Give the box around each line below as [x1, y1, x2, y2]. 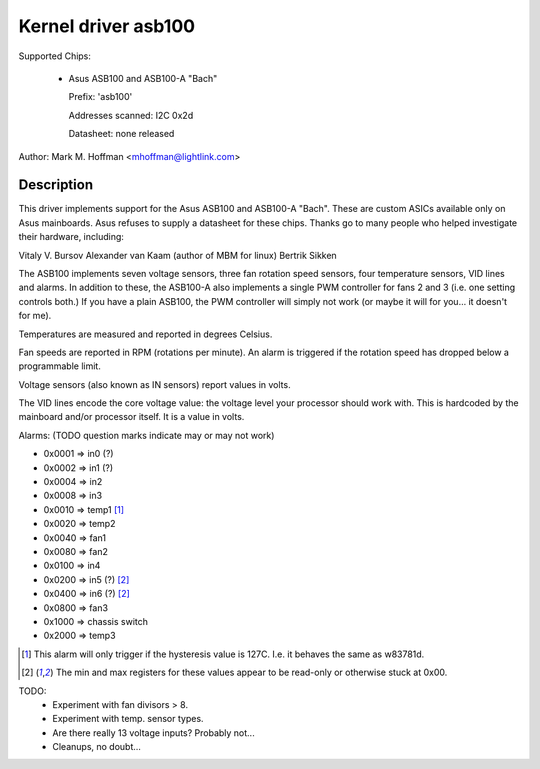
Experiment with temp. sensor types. [52, 713, 204, 725]
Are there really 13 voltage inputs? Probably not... [52, 726, 255, 739]
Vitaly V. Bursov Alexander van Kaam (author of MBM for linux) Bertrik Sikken [18, 249, 337, 261]
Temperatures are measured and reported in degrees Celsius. [18, 328, 273, 340]
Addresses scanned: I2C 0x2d [68, 109, 194, 121]
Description [18, 176, 94, 194]
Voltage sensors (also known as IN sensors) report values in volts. [18, 378, 291, 390]
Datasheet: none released [68, 128, 175, 140]
